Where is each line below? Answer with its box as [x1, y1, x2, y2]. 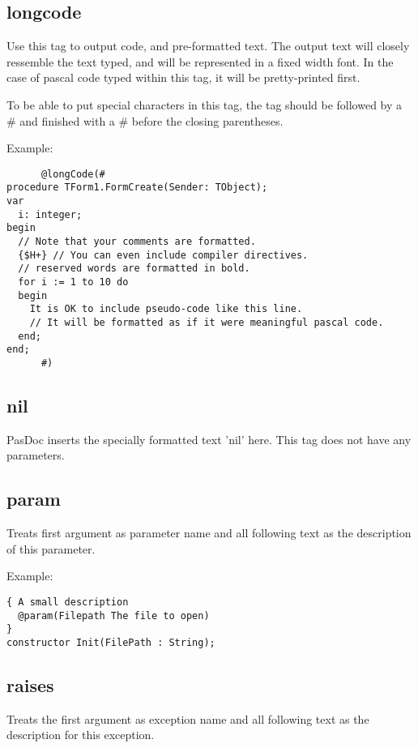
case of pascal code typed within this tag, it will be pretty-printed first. [6, 69, 360, 86]
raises [6, 673, 54, 697]
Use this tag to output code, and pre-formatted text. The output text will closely [6, 37, 410, 54]
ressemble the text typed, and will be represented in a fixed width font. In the [6, 53, 394, 70]
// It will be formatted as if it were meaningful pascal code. [29, 316, 384, 328]
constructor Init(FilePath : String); [6, 636, 215, 648]
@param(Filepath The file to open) [18, 609, 210, 622]
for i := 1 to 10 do [18, 276, 129, 289]
